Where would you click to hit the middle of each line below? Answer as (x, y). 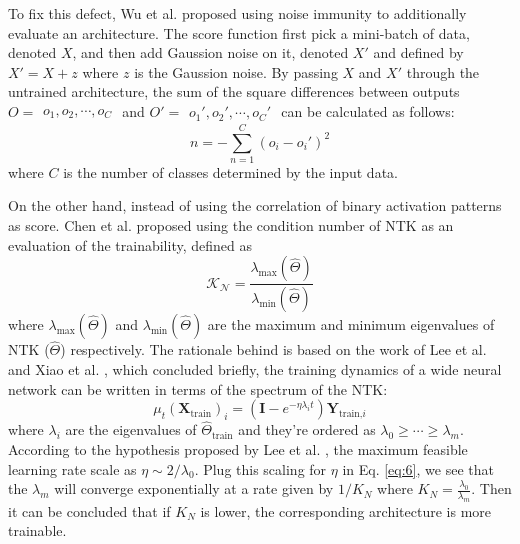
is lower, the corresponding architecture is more (345, 510)
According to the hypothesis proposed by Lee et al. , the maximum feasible (238, 448)
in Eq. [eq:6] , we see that (418, 468)
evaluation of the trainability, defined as (130, 244)
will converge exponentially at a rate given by (194, 488)
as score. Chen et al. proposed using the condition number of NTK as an (231, 225)
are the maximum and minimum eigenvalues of (351, 324)
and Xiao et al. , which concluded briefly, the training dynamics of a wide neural (255, 368)
